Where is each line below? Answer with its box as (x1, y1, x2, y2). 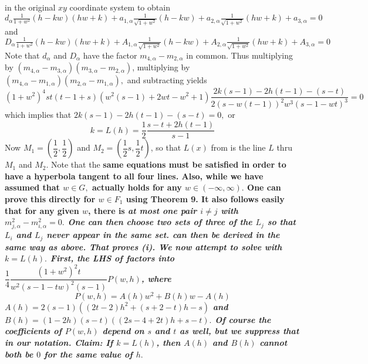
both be (5, 348, 33, 360)
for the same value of (44, 348, 133, 360)
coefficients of (5, 325, 62, 337)
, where (141, 272, 171, 284)
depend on (102, 325, 144, 337)
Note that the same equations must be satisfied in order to (51, 158, 286, 171)
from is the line (211, 141, 266, 154)
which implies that (5, 108, 72, 121)
